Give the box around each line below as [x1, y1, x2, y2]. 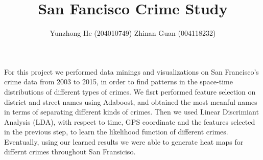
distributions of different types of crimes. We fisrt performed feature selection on [4, 86, 256, 97]
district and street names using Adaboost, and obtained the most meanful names [4, 96, 257, 107]
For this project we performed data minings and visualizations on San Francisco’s [4, 66, 259, 77]
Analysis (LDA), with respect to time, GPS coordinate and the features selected [4, 116, 255, 127]
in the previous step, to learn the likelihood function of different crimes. [4, 126, 228, 137]
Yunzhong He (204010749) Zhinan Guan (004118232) [50, 28, 216, 38]
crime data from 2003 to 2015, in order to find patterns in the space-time [4, 76, 233, 87]
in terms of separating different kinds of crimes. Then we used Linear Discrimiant [4, 106, 259, 117]
